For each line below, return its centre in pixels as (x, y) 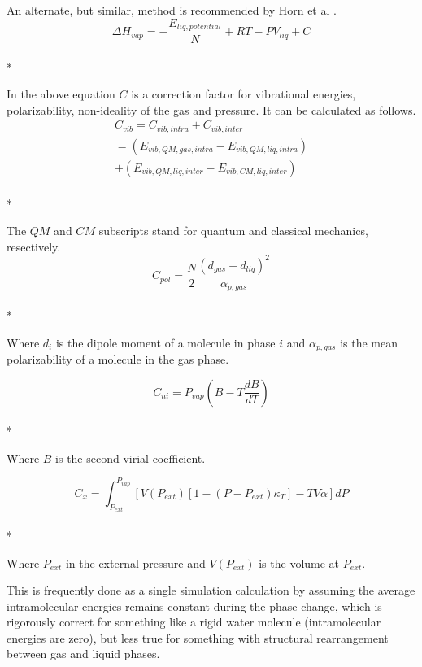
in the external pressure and (135, 562)
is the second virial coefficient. (131, 458)
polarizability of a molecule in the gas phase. (118, 359)
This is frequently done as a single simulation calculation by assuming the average (211, 590)
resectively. (34, 246)
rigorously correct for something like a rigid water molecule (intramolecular (194, 622)
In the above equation (61, 94)
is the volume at (299, 562)
